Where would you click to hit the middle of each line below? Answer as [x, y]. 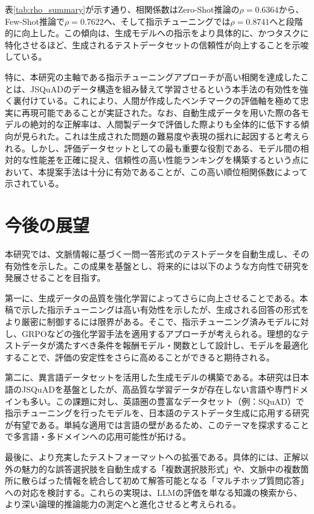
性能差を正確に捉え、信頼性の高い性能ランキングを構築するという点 [165, 160]
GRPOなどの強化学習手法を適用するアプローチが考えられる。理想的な [161, 333]
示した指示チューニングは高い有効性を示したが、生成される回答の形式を [165, 310]
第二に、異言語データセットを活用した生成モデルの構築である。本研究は [149, 377]
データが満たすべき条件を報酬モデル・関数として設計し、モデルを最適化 [165, 345]
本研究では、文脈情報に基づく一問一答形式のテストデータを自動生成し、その [157, 254]
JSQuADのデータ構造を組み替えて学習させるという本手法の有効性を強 [169, 88]
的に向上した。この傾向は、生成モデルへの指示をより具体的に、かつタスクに [157, 33]
